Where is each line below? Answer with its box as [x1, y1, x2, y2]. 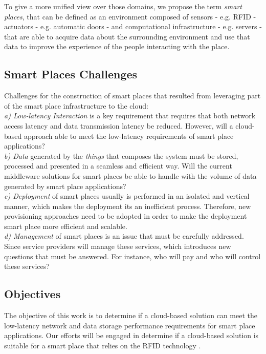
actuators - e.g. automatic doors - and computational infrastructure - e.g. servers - [4, 21, 262, 32]
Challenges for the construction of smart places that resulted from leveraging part [4, 90, 261, 101]
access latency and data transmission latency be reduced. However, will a [4, 120, 233, 131]
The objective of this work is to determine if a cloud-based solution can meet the [4, 310, 258, 321]
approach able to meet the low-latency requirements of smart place [24, 130, 234, 141]
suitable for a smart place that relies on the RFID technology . [4, 340, 201, 350]
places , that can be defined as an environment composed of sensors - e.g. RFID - [4, 11, 256, 22]
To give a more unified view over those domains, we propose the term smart [4, 1, 242, 11]
